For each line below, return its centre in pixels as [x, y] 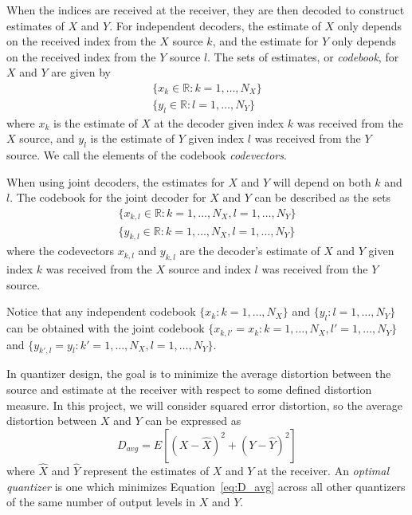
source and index [210, 269]
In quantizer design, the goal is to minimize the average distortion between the [199, 373]
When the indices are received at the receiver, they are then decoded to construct [206, 10]
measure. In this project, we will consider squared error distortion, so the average [205, 405]
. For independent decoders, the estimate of [215, 25]
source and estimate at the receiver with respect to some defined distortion [189, 389]
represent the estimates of [146, 470]
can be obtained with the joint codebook [106, 328]
